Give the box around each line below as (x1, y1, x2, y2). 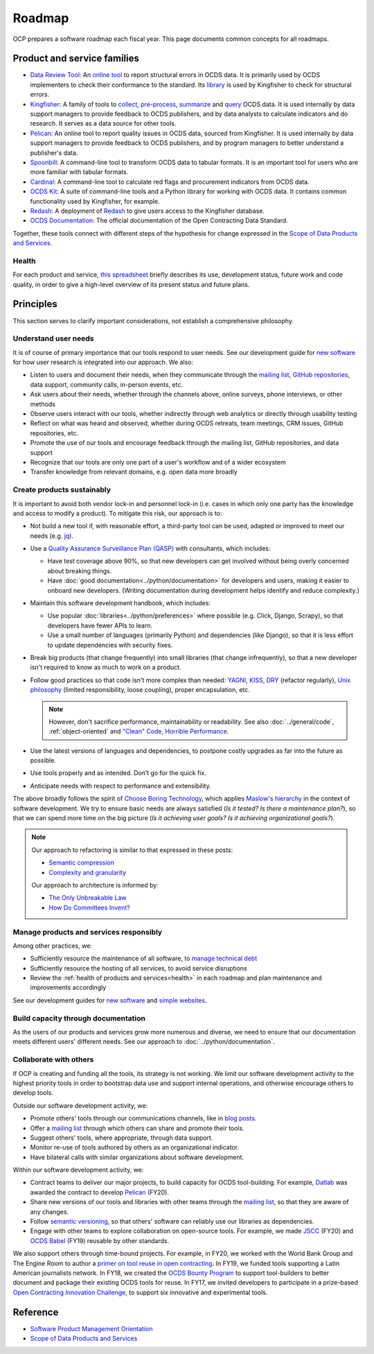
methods (30, 399, 55, 408)
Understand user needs (12, 333, 94, 343)
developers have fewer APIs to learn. (47, 621, 153, 630)
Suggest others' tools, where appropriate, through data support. (30, 1134, 213, 1142)
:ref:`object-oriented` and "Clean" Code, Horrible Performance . (48, 727, 229, 736)
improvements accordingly (30, 983, 107, 991)
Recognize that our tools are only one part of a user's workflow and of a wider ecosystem (30, 458, 287, 466)
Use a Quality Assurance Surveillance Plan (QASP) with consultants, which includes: (30, 544, 271, 553)
